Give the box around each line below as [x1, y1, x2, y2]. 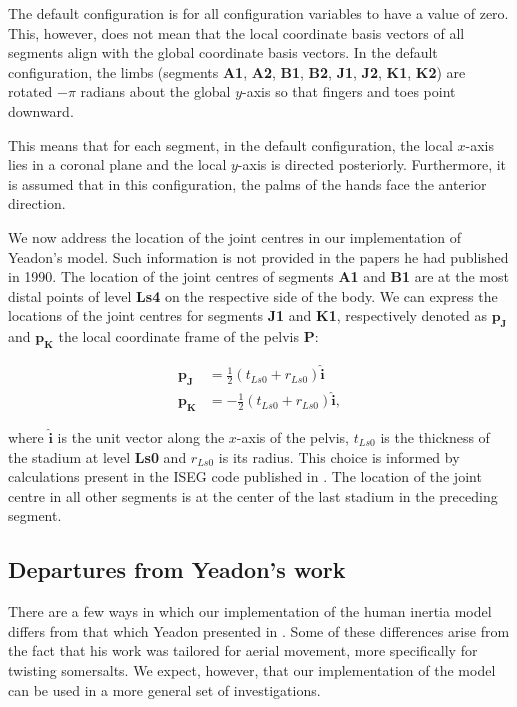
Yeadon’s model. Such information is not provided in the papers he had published [8, 246, 509, 267]
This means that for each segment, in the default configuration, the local [8, 134, 453, 155]
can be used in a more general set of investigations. [8, 679, 321, 700]
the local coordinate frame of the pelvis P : [58, 326, 319, 347]
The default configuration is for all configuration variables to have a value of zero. [8, 3, 509, 23]
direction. [8, 193, 66, 214]
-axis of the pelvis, [236, 427, 350, 447]
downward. [8, 100, 74, 121]
